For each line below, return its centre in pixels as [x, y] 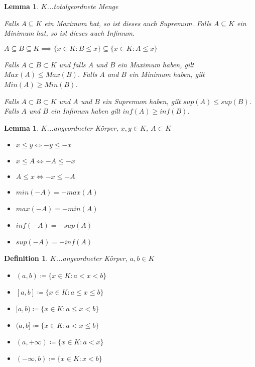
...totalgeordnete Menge [83, 6]
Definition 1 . [26, 258]
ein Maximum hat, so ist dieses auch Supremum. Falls [128, 23]
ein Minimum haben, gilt [167, 74]
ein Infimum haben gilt [85, 111]
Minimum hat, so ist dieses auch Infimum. [70, 33]
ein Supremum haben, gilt [141, 101]
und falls [72, 64]
